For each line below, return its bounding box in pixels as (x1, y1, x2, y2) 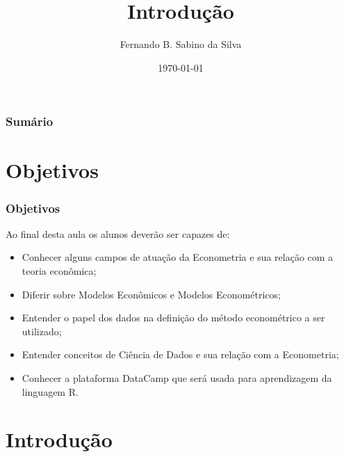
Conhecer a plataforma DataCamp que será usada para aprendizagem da (22, 370, 332, 385)
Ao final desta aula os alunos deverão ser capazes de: (6, 226, 230, 241)
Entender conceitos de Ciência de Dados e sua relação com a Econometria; (22, 347, 339, 362)
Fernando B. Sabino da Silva (120, 37, 242, 51)
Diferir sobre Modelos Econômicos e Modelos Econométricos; (22, 287, 281, 301)
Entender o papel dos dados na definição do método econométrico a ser (22, 310, 325, 325)
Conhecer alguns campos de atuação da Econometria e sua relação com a (22, 250, 334, 264)
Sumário (6, 113, 54, 130)
